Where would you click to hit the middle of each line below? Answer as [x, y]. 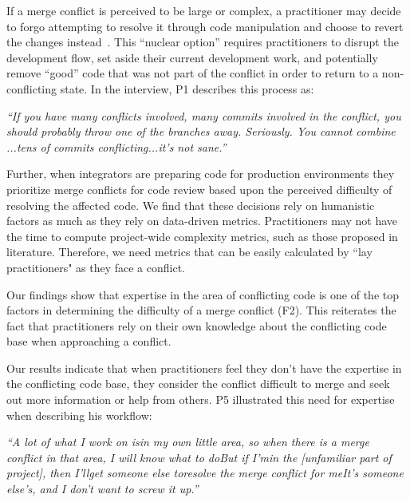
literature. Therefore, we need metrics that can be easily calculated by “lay [189, 252]
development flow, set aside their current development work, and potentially [192, 57]
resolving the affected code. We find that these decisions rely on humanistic [191, 205]
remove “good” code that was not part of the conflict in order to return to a [193, 73]
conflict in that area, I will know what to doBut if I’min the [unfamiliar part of [199, 457]
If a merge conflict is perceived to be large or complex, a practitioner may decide [204, 10]
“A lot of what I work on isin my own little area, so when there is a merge [188, 442]
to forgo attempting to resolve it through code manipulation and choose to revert [205, 26]
